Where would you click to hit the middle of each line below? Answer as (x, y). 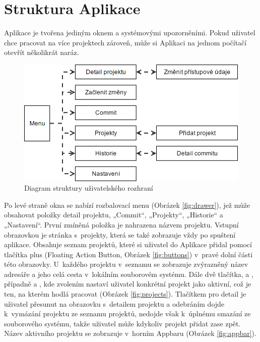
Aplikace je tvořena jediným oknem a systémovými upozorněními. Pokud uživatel (130, 33)
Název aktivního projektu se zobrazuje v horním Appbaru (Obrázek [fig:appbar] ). (130, 333)
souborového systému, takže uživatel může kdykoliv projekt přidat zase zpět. (122, 323)
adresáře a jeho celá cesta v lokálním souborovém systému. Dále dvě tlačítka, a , (129, 274)
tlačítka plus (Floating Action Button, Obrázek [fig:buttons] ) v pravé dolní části (128, 254)
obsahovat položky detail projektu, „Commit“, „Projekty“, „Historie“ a (114, 215)
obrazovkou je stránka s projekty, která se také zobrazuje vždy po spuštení (120, 234)
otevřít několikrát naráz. (42, 52)
